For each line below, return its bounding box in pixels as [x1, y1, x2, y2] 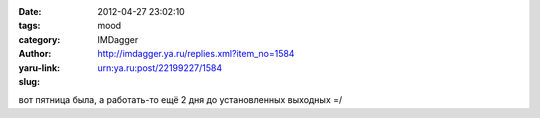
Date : [18, 6, 42, 17]
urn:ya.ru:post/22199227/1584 [97, 61, 223, 74]
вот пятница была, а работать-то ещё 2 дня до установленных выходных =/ [18, 94, 343, 106]
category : [18, 33, 61, 45]
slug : [18, 75, 40, 87]
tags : [18, 20, 41, 32]
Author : [18, 48, 52, 60]
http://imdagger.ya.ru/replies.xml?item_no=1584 [97, 48, 295, 60]
